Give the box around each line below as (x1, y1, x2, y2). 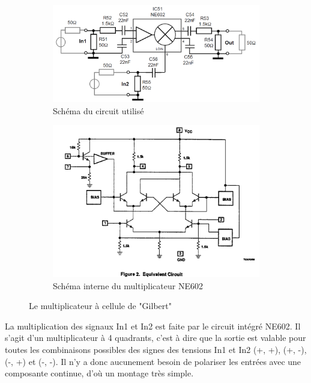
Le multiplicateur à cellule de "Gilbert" (29, 299, 172, 312)
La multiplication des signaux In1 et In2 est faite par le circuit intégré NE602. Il (5, 319, 301, 332)
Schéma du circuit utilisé (53, 104, 144, 117)
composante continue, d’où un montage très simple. (5, 367, 194, 379)
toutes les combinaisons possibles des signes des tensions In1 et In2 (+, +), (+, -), (5, 343, 307, 355)
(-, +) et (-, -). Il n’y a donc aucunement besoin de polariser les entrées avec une (5, 355, 301, 367)
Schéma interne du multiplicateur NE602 (53, 279, 203, 292)
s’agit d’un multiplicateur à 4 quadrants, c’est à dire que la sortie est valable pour (5, 331, 306, 344)
